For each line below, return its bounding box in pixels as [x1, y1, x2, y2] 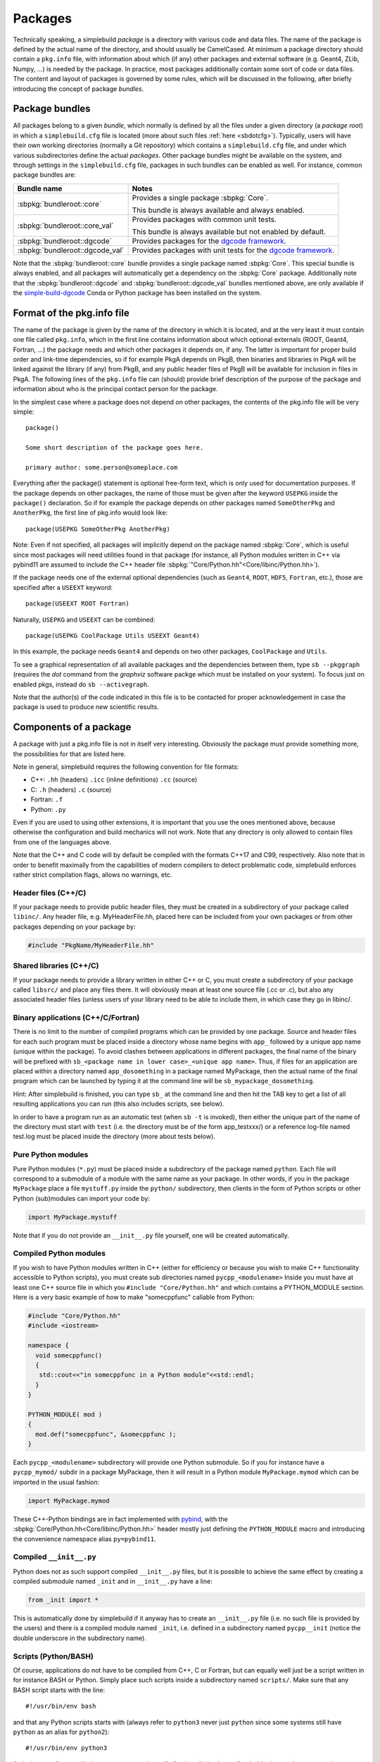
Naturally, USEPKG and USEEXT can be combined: [13, 615, 156, 624]
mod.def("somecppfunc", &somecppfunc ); [35, 1430, 177, 1438]
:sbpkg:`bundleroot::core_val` [17, 221, 114, 230]
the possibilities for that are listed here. [13, 749, 126, 758]
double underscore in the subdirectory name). [13, 1634, 147, 1642]
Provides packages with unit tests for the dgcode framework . [132, 245, 335, 255]
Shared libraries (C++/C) [13, 961, 99, 971]
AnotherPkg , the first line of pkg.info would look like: [13, 508, 168, 517]
